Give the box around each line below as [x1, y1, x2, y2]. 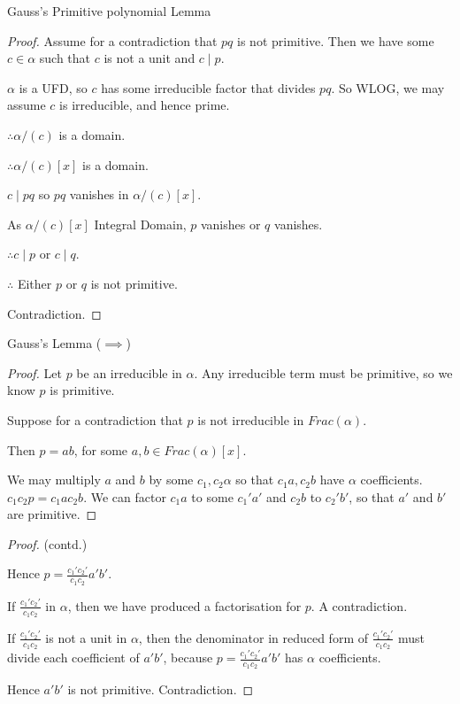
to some [191, 487, 234, 506]
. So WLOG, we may [331, 78, 445, 97]
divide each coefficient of [7, 648, 140, 667]
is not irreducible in [197, 410, 304, 429]
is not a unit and [103, 49, 195, 67]
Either [17, 274, 52, 292]
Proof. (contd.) [7, 534, 88, 553]
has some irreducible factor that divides [101, 78, 316, 97]
